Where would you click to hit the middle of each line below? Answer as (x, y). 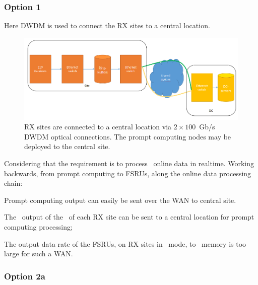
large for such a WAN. (39, 254)
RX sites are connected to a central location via (98, 127)
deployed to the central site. (67, 146)
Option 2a (25, 276)
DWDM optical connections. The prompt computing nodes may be (128, 136)
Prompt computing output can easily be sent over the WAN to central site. (120, 200)
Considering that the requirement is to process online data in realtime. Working (129, 163)
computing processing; (38, 227)
